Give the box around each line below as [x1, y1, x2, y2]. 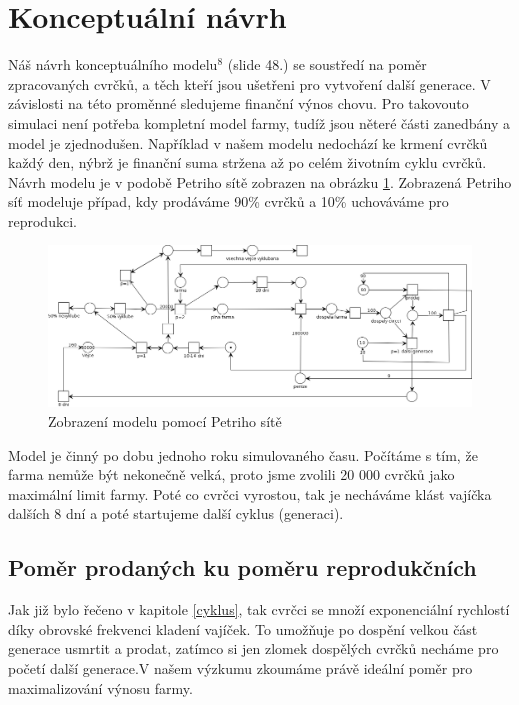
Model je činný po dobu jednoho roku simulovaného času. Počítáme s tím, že [8, 444, 478, 465]
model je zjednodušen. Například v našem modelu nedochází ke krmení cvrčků [8, 132, 488, 153]
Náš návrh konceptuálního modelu [8, 54, 218, 75]
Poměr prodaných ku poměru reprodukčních [8, 552, 477, 583]
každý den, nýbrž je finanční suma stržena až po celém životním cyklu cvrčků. [8, 152, 487, 173]
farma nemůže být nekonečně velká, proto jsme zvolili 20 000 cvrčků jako [8, 464, 455, 485]
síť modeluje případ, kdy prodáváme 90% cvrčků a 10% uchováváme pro [8, 191, 449, 212]
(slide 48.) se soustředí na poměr [227, 54, 427, 75]
